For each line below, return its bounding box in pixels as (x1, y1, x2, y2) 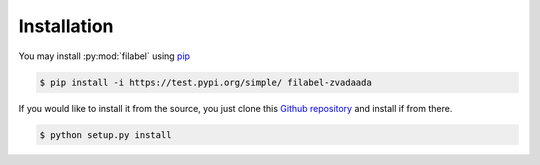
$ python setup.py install (39, 129, 172, 140)
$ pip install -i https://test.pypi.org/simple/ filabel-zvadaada (39, 76, 372, 88)
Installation (18, 15, 114, 37)
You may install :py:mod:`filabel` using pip (18, 50, 190, 62)
